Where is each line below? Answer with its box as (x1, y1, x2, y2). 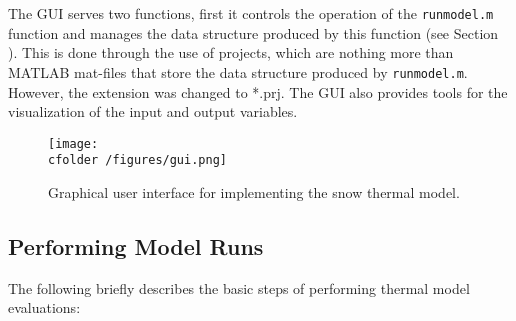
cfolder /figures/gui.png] (48, 153, 227, 168)
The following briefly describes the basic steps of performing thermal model (8, 277, 470, 298)
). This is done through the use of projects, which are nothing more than (8, 42, 454, 63)
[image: (48, 136, 99, 151)
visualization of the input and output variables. (8, 101, 298, 122)
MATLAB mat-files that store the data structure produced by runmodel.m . (8, 61, 468, 82)
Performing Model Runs (8, 230, 264, 261)
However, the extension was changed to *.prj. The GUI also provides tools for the (8, 81, 508, 102)
